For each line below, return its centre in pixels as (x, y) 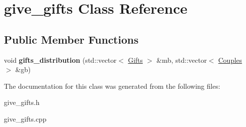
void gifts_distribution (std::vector (60, 60)
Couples (230, 60)
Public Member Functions (71, 39)
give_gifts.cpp (25, 118)
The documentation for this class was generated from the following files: (112, 86)
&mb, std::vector (182, 60)
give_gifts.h (22, 102)
